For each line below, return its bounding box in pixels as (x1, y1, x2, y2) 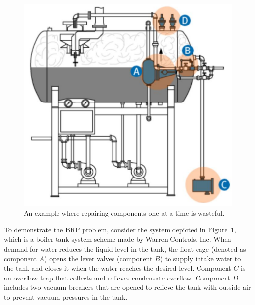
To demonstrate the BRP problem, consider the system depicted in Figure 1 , (4, 224, 236, 234)
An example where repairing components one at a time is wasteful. (24, 208, 225, 218)
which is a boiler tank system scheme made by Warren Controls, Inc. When (4, 234, 231, 244)
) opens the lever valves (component (44, 253, 153, 263)
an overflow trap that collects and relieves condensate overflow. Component (4, 272, 230, 282)
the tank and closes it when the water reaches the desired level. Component (4, 263, 231, 273)
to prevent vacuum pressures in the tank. (4, 291, 128, 302)
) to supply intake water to (160, 253, 241, 263)
